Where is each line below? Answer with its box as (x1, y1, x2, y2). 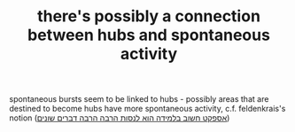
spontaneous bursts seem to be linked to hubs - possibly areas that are (9, 94, 269, 105)
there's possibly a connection (36, 6, 261, 27)
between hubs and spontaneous (27, 25, 270, 45)
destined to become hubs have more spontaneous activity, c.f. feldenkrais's (9, 104, 286, 114)
